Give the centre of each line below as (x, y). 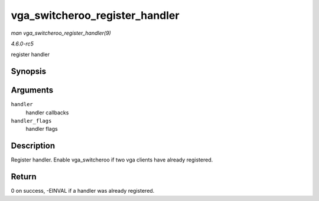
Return (24, 177)
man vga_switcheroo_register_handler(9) (61, 33)
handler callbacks (47, 113)
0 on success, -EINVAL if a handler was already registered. (83, 191)
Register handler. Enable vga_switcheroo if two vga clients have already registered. (112, 160)
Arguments (32, 90)
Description (33, 146)
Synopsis (29, 72)
